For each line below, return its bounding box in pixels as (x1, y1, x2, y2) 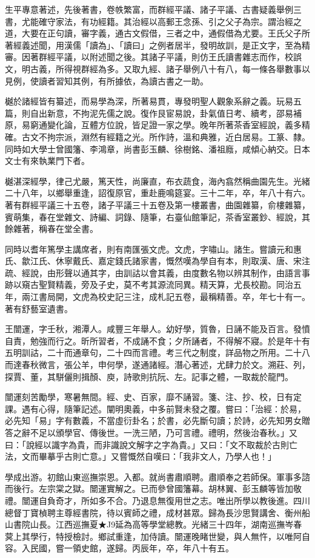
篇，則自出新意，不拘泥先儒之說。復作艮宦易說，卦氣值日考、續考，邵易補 (5, 106, 302, 119)
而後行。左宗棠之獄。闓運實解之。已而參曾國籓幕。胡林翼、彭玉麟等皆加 (5, 482, 293, 495)
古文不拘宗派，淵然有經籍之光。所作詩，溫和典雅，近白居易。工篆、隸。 (21, 130, 310, 143)
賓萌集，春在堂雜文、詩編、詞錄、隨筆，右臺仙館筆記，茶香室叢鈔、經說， (5, 210, 302, 223)
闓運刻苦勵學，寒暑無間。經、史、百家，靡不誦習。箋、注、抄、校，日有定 (5, 390, 302, 403)
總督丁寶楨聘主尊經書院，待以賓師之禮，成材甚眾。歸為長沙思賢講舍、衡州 (5, 506, 302, 519)
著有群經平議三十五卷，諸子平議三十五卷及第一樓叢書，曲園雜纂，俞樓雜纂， (5, 198, 310, 211)
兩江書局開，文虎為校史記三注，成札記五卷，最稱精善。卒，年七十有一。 (21, 290, 310, 303)
